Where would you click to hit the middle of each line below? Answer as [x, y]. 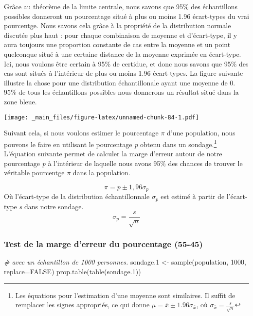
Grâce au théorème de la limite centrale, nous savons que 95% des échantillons [121, 6]
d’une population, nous [201, 133]
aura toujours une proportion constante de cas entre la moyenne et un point [117, 44]
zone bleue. [20, 101]
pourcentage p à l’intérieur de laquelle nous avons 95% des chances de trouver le [123, 163]
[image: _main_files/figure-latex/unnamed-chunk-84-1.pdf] [101, 117]
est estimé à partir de [193, 196]
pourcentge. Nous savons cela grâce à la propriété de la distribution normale [117, 25]
